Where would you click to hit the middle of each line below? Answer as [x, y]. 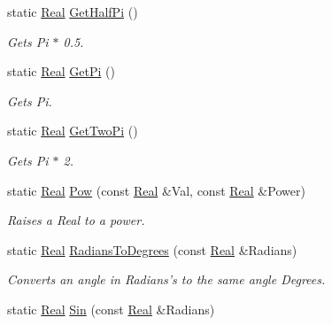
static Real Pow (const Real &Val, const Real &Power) [156, 190]
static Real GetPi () [61, 71]
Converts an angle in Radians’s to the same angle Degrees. [166, 279]
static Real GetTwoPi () [73, 131]
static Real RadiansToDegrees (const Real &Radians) [152, 249]
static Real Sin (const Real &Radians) [111, 309]
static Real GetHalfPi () [73, 12]
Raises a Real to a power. [76, 220]
